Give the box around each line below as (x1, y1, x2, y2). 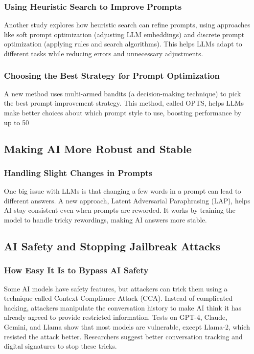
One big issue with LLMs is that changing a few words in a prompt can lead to (4, 186, 241, 196)
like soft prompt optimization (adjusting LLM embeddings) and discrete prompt (4, 29, 245, 39)
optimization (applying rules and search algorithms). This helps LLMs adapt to (4, 39, 242, 49)
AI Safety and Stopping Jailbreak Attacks (4, 238, 221, 253)
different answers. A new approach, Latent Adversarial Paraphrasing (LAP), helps (4, 195, 251, 205)
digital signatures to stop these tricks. (4, 341, 117, 351)
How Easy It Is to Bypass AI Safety (4, 264, 149, 276)
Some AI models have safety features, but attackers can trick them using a (4, 283, 228, 293)
